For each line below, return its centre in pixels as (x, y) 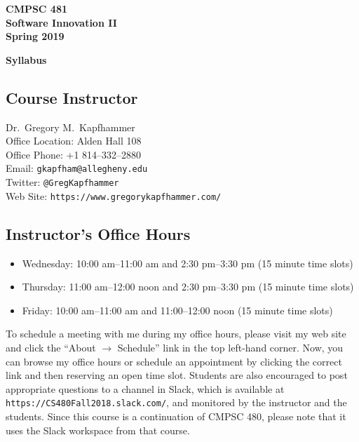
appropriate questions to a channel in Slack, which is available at (145, 388)
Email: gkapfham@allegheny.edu (77, 168)
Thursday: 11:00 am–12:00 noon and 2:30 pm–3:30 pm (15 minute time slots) (188, 287)
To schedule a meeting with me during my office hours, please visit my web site (176, 334)
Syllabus (26, 59)
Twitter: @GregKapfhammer (62, 182)
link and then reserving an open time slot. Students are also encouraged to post (177, 375)
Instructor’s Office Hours (98, 233)
